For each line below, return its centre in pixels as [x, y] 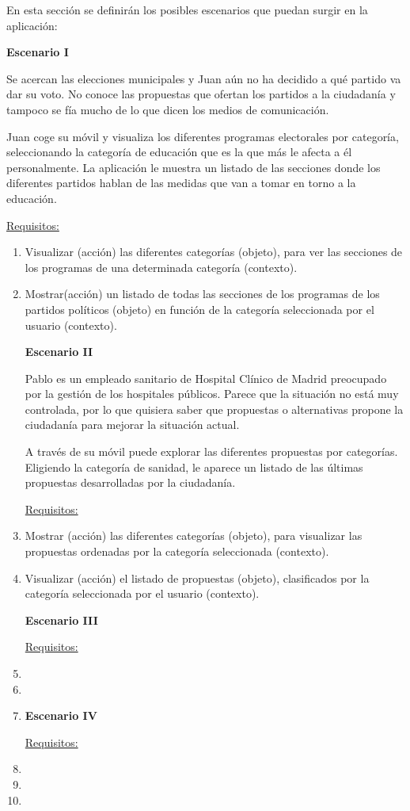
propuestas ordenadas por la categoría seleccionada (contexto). [177, 551]
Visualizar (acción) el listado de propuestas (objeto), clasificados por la [197, 578]
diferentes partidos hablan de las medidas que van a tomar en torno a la [181, 183]
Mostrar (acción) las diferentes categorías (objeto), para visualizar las [194, 536]
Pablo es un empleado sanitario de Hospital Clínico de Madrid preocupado [206, 378]
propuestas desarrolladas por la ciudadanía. [130, 482]
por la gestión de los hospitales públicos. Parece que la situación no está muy [212, 394]
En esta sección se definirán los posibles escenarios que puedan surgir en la [187, 10]
